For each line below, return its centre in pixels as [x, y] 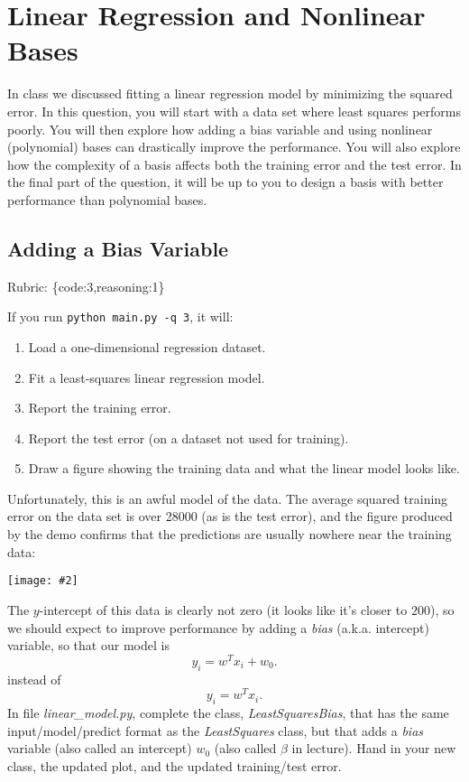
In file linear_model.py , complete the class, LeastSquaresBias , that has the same [228, 713]
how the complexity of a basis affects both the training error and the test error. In [234, 164]
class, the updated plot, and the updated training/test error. [175, 765]
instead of [34, 679]
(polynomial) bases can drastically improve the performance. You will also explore [234, 147]
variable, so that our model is [88, 645]
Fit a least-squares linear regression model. [147, 377]
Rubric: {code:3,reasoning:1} [86, 286]
